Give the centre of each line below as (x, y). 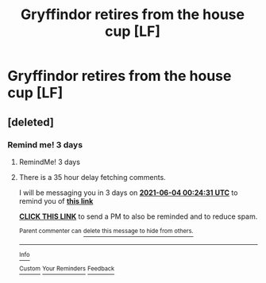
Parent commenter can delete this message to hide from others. (106, 231)
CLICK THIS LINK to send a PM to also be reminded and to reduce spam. (138, 216)
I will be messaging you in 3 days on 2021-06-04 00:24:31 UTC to (128, 193)
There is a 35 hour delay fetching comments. (92, 177)
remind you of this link (56, 201)
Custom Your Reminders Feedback (67, 269)
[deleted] (31, 122)
